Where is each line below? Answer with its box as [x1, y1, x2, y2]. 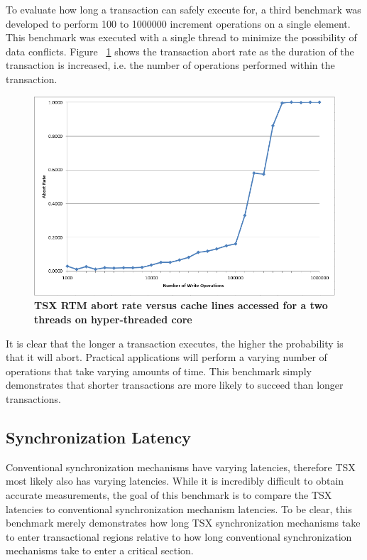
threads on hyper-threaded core [34, 312, 192, 327]
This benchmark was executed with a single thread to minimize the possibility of [6, 30, 357, 45]
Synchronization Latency [6, 426, 191, 448]
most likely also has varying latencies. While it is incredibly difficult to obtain [6, 473, 344, 488]
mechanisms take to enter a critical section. [6, 543, 194, 558]
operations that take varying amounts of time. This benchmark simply [6, 363, 312, 378]
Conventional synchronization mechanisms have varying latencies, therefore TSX [6, 459, 356, 474]
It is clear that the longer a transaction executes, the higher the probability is [6, 335, 344, 350]
